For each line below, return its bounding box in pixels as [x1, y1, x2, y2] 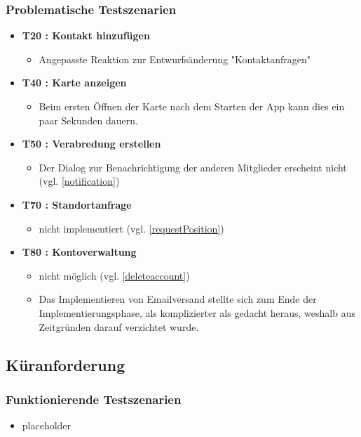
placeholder [22, 418, 71, 433]
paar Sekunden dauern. [39, 112, 138, 127]
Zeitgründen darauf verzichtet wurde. [39, 319, 199, 334]
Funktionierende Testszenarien [6, 390, 182, 407]
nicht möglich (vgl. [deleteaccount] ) [39, 268, 190, 282]
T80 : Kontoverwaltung [22, 244, 137, 259]
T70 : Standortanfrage [22, 197, 132, 211]
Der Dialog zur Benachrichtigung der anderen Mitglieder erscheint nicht [39, 159, 347, 174]
